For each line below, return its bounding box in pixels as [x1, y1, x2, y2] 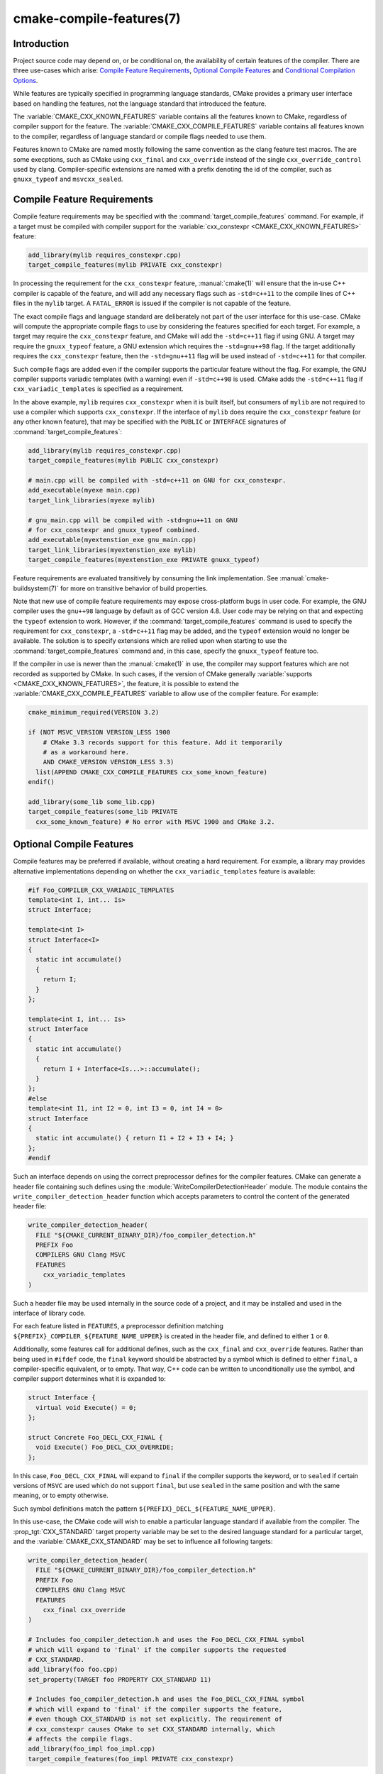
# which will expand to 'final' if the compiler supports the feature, [28, 1705, 283, 1713]
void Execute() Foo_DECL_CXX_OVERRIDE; [35, 1443, 174, 1451]
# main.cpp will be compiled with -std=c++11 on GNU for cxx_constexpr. [28, 476, 287, 485]
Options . [13, 76, 38, 84]
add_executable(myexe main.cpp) [28, 486, 141, 495]
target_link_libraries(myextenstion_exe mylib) [28, 546, 196, 553]
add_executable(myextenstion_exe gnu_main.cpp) [28, 536, 196, 544]
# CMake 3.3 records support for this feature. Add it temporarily [43, 738, 283, 746]
